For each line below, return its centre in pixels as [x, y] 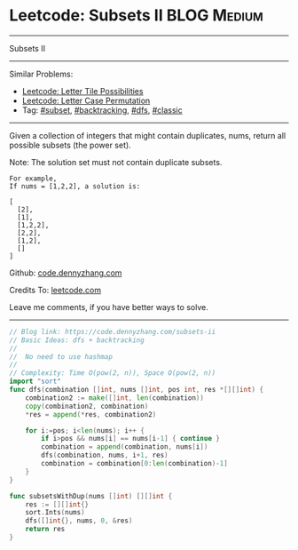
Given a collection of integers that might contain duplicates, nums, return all [148, 135]
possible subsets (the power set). [70, 145]
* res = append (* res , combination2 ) [91, 414]
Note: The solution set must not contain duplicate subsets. [116, 162]
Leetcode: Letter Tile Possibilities [82, 91]
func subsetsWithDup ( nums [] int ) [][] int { [91, 496]
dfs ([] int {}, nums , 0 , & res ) [79, 521]
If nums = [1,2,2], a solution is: [75, 186]
